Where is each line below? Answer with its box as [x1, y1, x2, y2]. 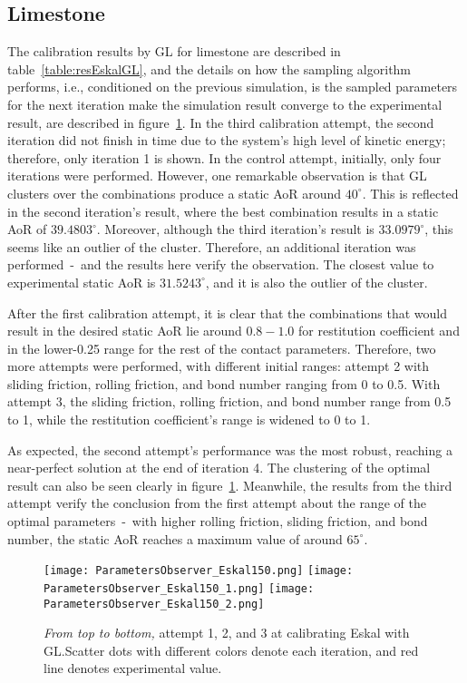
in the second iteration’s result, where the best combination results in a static [7, 201, 439, 220]
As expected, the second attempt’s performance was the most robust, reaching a [7, 440, 452, 459]
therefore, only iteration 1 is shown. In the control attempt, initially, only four [7, 148, 442, 167]
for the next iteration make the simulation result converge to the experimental [7, 94, 443, 113]
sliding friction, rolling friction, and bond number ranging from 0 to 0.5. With [7, 374, 441, 393]
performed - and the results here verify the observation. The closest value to [7, 255, 434, 274]
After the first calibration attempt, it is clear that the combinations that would [7, 303, 447, 322]
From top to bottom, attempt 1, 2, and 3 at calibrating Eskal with [44, 623, 410, 642]
